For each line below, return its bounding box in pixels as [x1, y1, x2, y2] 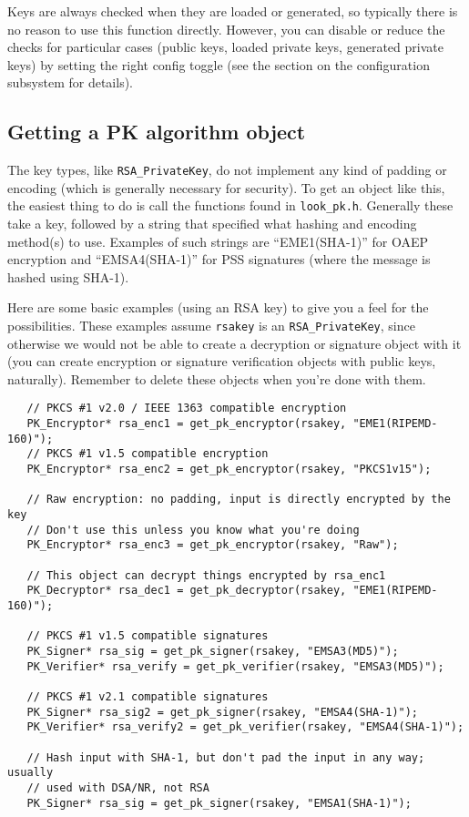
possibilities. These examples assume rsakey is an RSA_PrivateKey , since [7, 316, 415, 335]
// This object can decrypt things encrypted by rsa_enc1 [26, 568, 386, 582]
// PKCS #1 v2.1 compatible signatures [26, 689, 269, 703]
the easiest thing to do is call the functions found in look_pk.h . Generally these [7, 196, 454, 215]
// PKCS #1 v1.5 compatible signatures [26, 629, 269, 643]
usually [7, 766, 54, 780]
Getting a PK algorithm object [7, 117, 306, 146]
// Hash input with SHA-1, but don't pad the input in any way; [26, 751, 425, 764]
